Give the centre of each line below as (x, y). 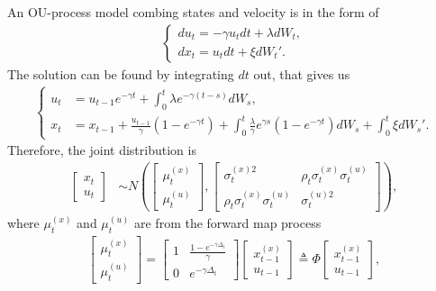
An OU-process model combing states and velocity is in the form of (193, 12)
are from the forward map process (227, 223)
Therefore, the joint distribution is (102, 150)
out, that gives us (302, 73)
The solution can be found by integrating (121, 73)
